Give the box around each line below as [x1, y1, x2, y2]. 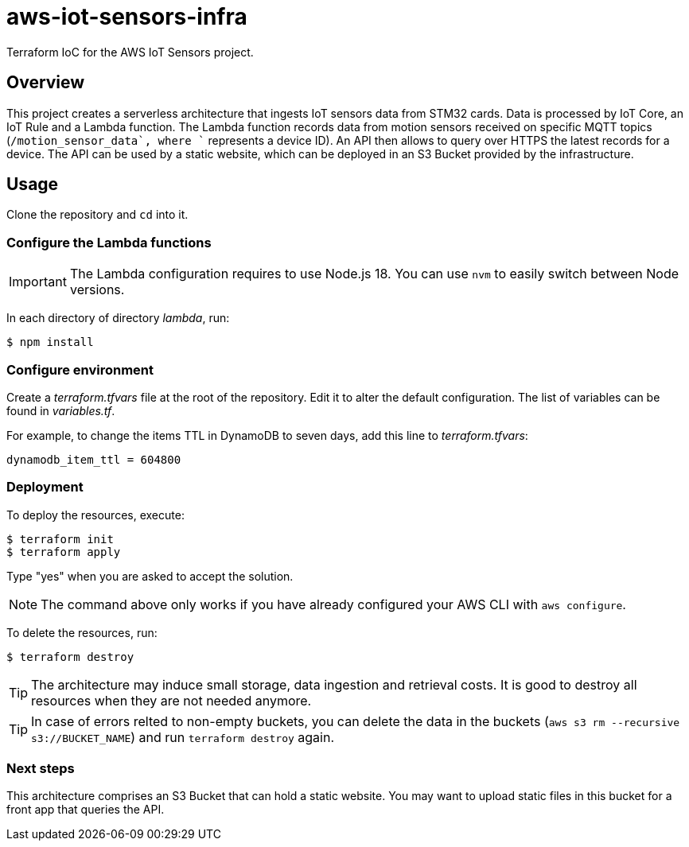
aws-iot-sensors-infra [6, 3, 247, 30]
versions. [69, 282, 125, 298]
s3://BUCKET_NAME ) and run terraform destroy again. [31, 728, 335, 745]
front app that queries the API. [6, 802, 165, 817]
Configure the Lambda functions [6, 234, 212, 251]
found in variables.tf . [6, 403, 115, 418]
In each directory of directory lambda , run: [6, 311, 230, 325]
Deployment [6, 479, 84, 495]
